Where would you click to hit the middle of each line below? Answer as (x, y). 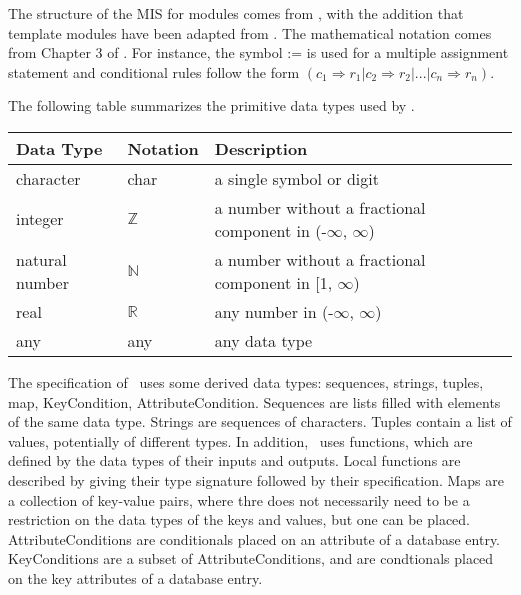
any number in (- (274, 311)
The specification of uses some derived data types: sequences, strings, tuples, (246, 381)
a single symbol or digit (296, 178)
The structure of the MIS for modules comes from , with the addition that (236, 13)
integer (40, 219)
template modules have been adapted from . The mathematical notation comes (250, 32)
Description (261, 148)
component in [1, (273, 282)
